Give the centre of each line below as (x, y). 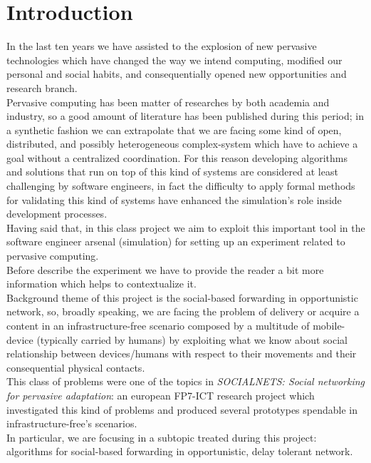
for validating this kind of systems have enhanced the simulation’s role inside (174, 199)
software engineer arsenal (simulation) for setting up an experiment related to (176, 241)
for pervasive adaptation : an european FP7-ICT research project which (161, 395)
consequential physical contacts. (76, 367)
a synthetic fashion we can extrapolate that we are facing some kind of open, (174, 129)
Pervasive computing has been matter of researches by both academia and (168, 102)
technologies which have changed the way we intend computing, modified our (174, 60)
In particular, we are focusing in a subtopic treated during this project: (162, 437)
